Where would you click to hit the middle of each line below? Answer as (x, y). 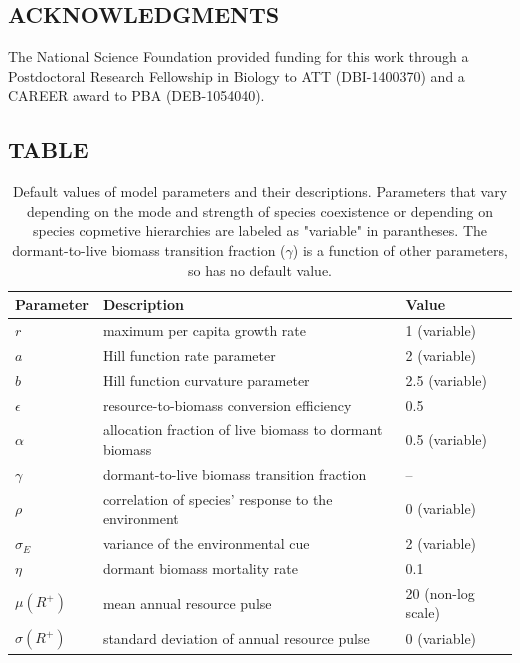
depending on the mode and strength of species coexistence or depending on (260, 210)
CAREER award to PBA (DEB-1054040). (136, 95)
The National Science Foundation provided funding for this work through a (238, 56)
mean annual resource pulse (187, 602)
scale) (422, 612)
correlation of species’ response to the (217, 498)
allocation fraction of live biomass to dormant (242, 429)
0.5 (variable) (446, 439)
